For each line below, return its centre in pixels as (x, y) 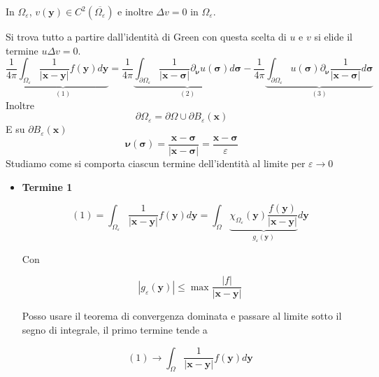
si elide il (333, 36)
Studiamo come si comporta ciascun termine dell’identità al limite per (156, 163)
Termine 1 (47, 186)
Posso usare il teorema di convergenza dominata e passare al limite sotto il (182, 316)
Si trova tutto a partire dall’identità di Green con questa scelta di (146, 36)
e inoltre (135, 11)
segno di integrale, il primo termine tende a (115, 329)
